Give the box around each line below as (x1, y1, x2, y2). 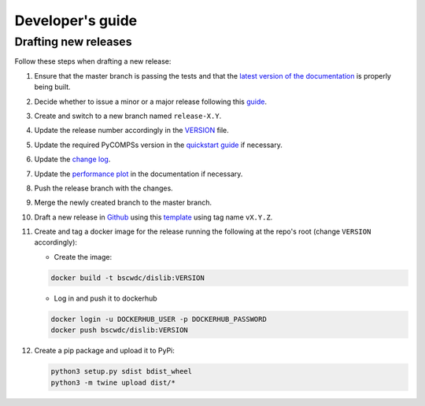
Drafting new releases (14, 35, 132, 49)
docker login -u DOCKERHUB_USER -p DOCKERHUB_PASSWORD (50, 315, 267, 323)
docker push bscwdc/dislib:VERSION (50, 326, 188, 334)
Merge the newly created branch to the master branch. (34, 197, 213, 208)
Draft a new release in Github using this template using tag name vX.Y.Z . (34, 212, 273, 222)
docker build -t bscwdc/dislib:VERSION (50, 273, 205, 282)
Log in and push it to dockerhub (54, 293, 157, 303)
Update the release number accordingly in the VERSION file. (34, 126, 230, 135)
